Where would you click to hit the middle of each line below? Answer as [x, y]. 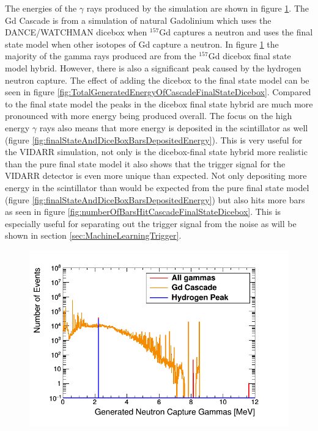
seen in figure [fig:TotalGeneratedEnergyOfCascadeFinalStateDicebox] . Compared [158, 92]
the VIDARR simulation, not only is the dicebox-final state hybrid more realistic [156, 152]
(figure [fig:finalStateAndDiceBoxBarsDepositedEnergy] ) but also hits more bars [155, 199]
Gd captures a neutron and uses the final [236, 32]
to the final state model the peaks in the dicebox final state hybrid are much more [159, 103]
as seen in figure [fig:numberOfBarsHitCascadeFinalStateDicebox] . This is [143, 212]
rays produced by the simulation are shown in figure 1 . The [198, 8]
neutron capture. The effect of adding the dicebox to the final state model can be [157, 80]
